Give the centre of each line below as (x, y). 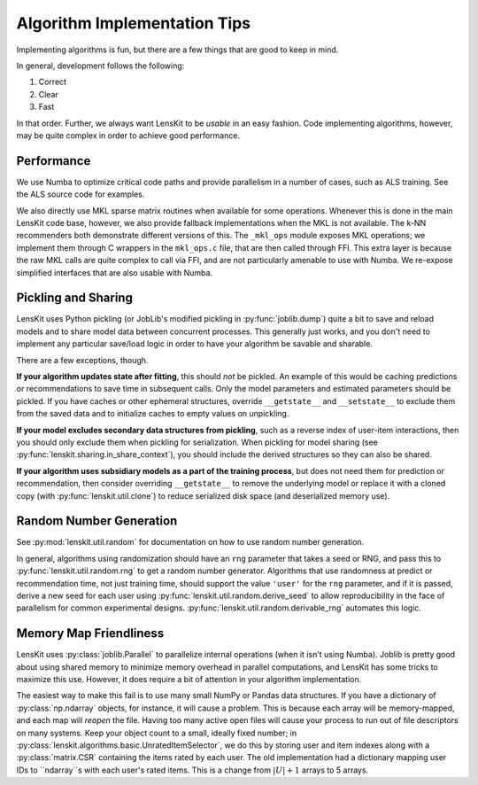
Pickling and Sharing (74, 298)
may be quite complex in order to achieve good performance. (128, 135)
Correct (52, 82)
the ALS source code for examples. (81, 194)
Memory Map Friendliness (90, 633)
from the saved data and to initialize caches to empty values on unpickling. (153, 414)
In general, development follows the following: (100, 66)
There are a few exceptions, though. (82, 360)
